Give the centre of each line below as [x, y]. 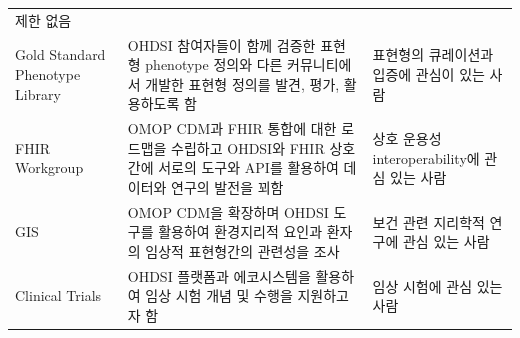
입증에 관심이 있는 [428, 73]
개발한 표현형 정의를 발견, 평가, [242, 83]
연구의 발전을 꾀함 [227, 187]
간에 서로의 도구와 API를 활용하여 [233, 167]
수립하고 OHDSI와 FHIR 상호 [263, 147]
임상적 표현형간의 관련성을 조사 [242, 251]
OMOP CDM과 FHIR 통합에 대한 [232, 128]
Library [38, 93]
